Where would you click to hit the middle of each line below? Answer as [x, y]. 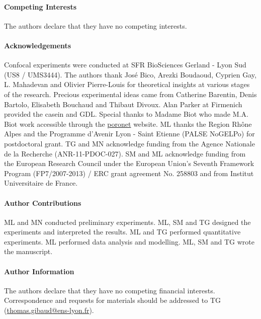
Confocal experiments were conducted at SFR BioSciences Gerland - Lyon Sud [125, 65]
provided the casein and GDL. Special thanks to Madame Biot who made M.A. [126, 114]
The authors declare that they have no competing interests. [96, 25]
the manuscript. [28, 251]
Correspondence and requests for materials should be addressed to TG [112, 300]
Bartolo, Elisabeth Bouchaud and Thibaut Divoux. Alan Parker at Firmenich [123, 104]
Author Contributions [43, 203]
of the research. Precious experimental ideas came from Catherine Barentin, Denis [130, 94]
